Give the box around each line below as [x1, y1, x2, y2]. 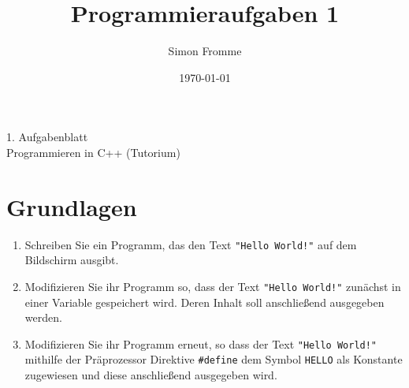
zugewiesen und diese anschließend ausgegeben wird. [24, 367, 277, 383]
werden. [24, 309, 62, 326]
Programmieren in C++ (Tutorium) [6, 144, 180, 160]
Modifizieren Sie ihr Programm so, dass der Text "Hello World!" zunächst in [24, 278, 401, 294]
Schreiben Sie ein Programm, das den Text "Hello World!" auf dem [24, 236, 357, 252]
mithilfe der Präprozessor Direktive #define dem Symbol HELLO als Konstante [24, 351, 403, 367]
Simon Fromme [168, 43, 242, 59]
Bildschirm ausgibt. [24, 252, 119, 268]
